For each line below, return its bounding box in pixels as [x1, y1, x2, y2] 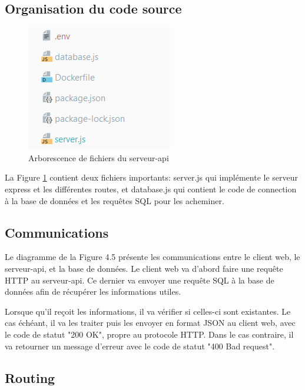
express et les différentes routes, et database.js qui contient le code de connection [5, 182, 297, 195]
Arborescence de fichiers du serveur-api [28, 151, 169, 164]
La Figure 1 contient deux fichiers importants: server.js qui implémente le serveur [5, 171, 299, 184]
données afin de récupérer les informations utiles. [5, 285, 181, 298]
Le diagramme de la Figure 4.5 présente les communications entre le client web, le [5, 251, 300, 263]
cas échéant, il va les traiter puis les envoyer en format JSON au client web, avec [5, 316, 296, 329]
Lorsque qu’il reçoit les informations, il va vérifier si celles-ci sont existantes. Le [5, 305, 291, 317]
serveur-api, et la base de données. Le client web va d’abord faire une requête [5, 262, 283, 274]
